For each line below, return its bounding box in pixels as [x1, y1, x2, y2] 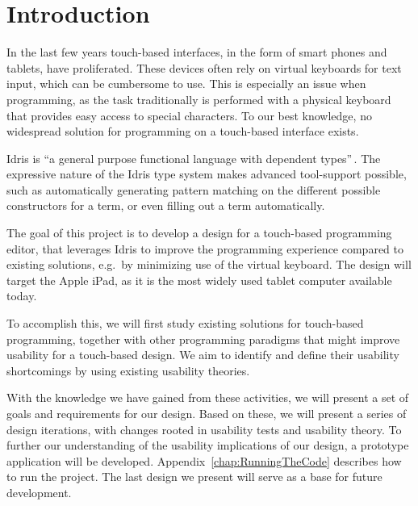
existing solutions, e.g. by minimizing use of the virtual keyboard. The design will [6, 256, 412, 273]
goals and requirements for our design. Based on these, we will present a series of [6, 405, 407, 421]
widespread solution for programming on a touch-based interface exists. [6, 123, 359, 140]
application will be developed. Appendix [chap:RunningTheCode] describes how [6, 452, 402, 469]
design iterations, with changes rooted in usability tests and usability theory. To [6, 420, 402, 437]
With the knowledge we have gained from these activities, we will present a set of [6, 389, 409, 406]
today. [6, 287, 37, 304]
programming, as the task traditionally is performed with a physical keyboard [6, 90, 391, 107]
